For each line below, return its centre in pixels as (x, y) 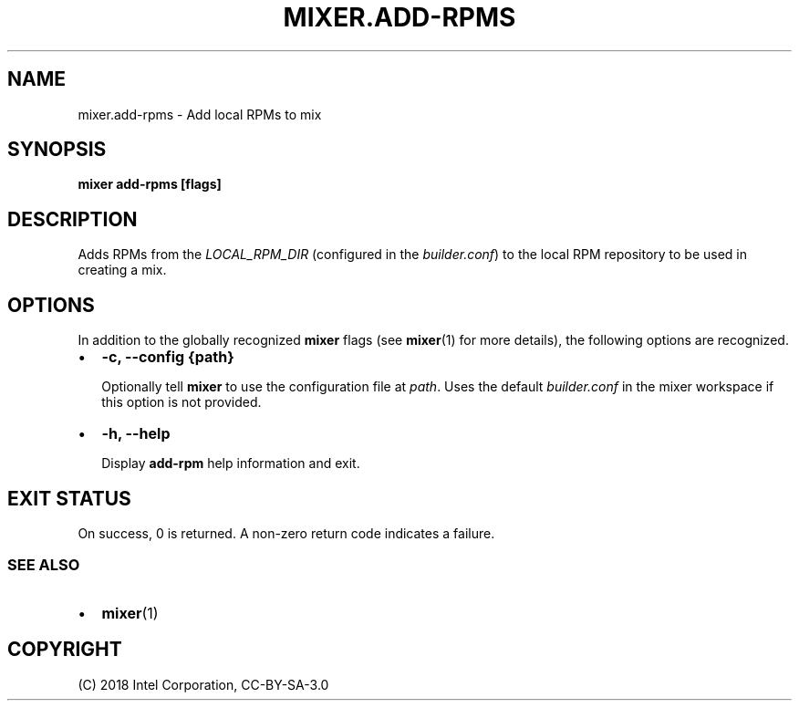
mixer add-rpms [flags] (150, 184)
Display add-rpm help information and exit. (231, 463)
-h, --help (136, 434)
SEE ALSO (44, 565)
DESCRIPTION (73, 219)
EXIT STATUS (69, 498)
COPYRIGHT (65, 650)
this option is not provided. (182, 402)
